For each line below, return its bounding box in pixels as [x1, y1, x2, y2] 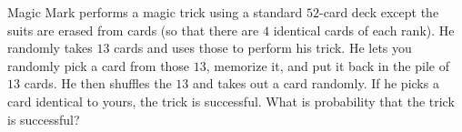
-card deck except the [319, 3, 439, 21]
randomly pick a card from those [7, 56, 190, 75]
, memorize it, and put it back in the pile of [206, 56, 449, 75]
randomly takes [7, 38, 93, 57]
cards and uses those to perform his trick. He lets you [114, 38, 412, 57]
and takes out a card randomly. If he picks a [193, 74, 439, 93]
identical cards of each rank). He [273, 20, 455, 39]
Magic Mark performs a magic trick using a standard [7, 3, 303, 21]
